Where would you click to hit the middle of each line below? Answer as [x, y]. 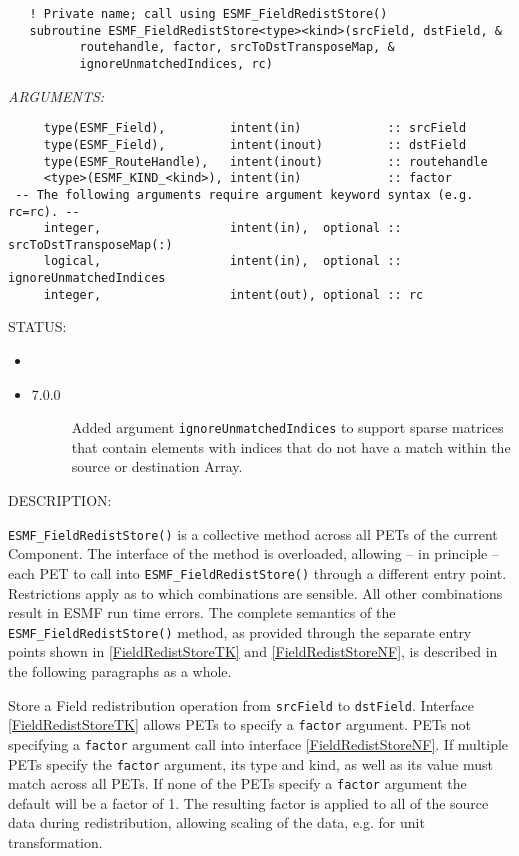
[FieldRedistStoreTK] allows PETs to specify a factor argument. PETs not [240, 724]
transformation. [55, 842]
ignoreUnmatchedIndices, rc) [176, 63]
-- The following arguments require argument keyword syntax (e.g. [244, 194]
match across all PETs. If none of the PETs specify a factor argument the [237, 783]
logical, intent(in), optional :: [222, 261]
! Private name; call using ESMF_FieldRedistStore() [208, 14]
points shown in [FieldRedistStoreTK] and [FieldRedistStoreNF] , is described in [253, 651]
